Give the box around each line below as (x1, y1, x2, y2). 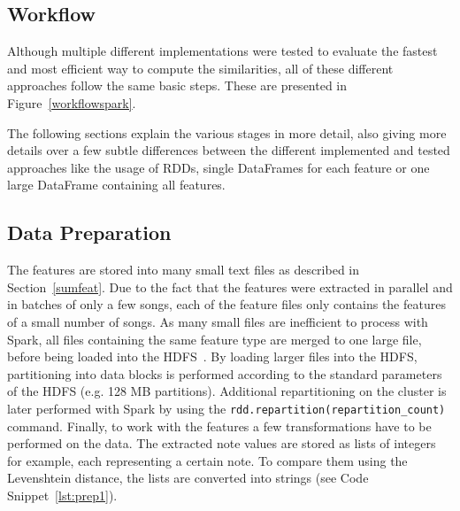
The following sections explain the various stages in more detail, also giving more (7, 123, 447, 142)
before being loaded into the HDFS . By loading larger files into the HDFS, (7, 347, 418, 366)
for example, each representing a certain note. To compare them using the (7, 451, 408, 469)
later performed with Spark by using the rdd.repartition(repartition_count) (7, 399, 446, 417)
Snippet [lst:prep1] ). (7, 485, 118, 504)
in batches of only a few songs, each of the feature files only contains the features (7, 295, 446, 314)
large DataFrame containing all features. (7, 175, 226, 194)
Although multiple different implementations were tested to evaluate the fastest (7, 42, 438, 60)
